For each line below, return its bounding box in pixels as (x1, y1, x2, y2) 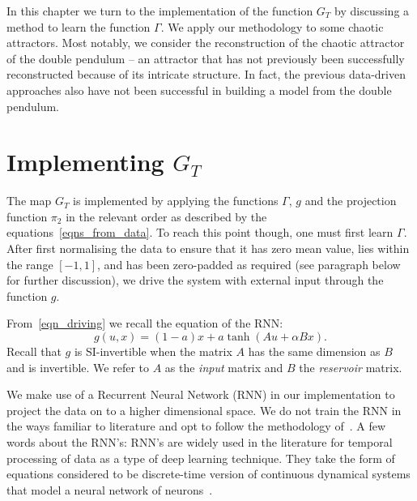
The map (6, 192, 52, 209)
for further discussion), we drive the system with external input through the (6, 272, 384, 289)
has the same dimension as (248, 343, 381, 360)
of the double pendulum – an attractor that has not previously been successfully (6, 49, 405, 66)
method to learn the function (6, 18, 151, 35)
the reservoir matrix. (299, 358, 402, 375)
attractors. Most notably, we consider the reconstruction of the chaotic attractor (6, 34, 405, 51)
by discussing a (334, 2, 410, 19)
